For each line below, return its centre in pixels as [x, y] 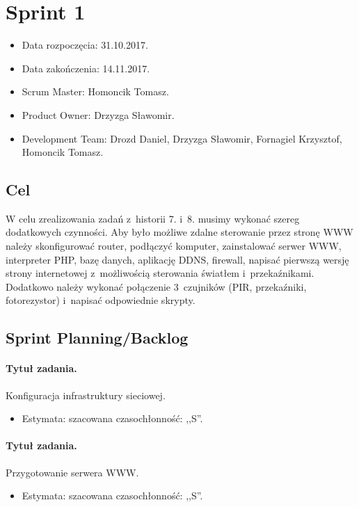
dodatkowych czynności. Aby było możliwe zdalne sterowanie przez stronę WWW [179, 232]
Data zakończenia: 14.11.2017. [86, 68]
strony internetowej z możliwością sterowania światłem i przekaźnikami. [160, 273]
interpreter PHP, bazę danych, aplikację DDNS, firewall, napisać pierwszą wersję [177, 259]
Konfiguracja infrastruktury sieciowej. [86, 395]
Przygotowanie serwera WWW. [72, 472]
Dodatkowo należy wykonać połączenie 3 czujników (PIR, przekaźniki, [156, 286]
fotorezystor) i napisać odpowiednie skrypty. [101, 300]
